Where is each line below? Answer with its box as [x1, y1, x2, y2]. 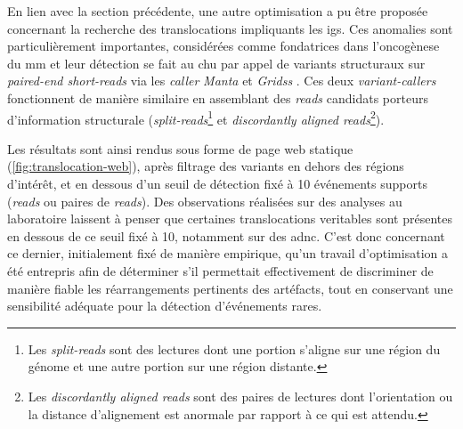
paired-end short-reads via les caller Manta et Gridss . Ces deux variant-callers [7, 71, 436, 90]
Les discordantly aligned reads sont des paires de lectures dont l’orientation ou [28, 386, 453, 405]
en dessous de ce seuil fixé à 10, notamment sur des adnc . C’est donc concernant [7, 226, 445, 245]
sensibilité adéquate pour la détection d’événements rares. [7, 296, 322, 315]
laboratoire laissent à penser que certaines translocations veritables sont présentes [7, 209, 452, 228]
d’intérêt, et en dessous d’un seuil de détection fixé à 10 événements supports [7, 174, 427, 192]
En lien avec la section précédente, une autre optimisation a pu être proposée [7, 2, 428, 20]
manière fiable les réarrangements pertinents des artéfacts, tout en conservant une [7, 279, 453, 297]
